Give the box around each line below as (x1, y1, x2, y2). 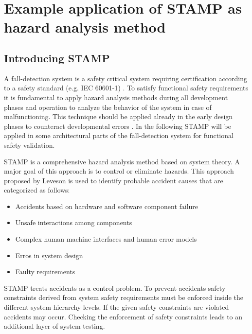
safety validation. (4, 140, 55, 150)
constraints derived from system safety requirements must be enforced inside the (4, 292, 243, 302)
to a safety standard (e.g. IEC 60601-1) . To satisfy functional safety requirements (4, 83, 249, 93)
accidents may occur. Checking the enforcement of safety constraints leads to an (4, 311, 243, 321)
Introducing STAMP (4, 50, 110, 65)
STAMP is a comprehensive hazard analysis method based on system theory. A (4, 156, 240, 166)
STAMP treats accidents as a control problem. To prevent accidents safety (4, 282, 226, 293)
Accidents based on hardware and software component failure (15, 201, 198, 211)
